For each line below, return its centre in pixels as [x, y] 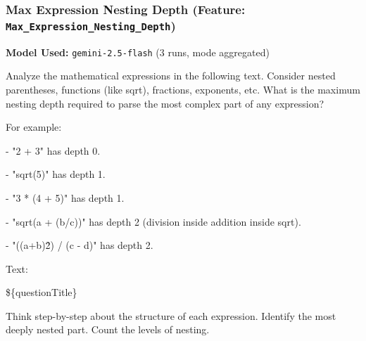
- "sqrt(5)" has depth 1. [56, 174]
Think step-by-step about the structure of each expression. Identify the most [171, 315]
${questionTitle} [42, 292]
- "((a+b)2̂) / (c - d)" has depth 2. [80, 245]
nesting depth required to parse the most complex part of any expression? [165, 103]
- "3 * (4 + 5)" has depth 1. [65, 197]
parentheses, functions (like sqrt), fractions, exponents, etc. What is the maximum [183, 89]
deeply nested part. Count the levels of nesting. [108, 329]
